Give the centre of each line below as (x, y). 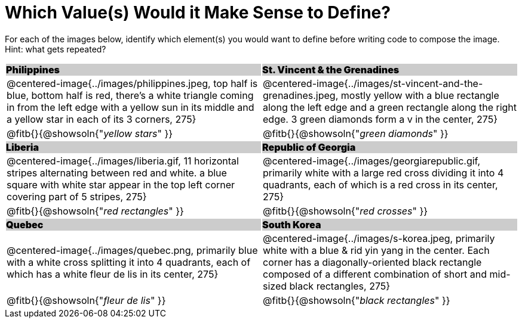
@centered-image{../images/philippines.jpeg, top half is (132, 83)
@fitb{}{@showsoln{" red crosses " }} (346, 211)
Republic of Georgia (309, 147)
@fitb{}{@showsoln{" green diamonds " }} (356, 133)
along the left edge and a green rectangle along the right (390, 107)
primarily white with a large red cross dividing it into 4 (383, 173)
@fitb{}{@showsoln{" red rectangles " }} (95, 211)
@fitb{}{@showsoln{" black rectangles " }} (357, 300)
